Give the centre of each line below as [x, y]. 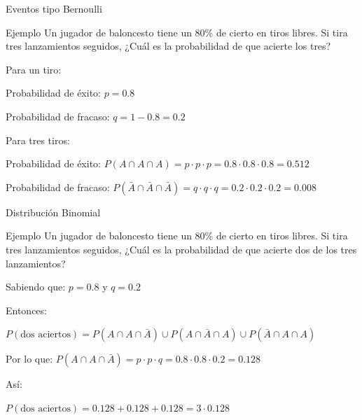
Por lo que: [29, 359]
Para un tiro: [34, 69]
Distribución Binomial [53, 212]
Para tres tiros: [38, 140]
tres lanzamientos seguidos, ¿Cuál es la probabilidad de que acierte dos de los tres [181, 249]
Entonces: [26, 310]
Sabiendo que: [36, 287]
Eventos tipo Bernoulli [54, 8]
